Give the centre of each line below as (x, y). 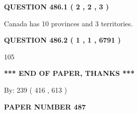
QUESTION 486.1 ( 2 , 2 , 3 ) (57, 6)
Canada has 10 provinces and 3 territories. (69, 23)
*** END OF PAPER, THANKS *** (69, 73)
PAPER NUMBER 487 (45, 106)
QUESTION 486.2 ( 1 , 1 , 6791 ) (63, 40)
